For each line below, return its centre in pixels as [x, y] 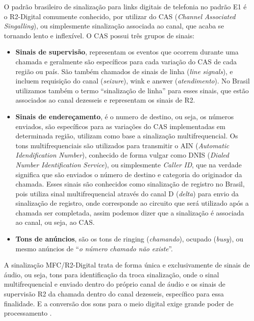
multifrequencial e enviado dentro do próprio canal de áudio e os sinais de [115, 284]
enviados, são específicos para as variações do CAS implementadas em [120, 126]
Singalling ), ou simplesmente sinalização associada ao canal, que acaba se [114, 26]
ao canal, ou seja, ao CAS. [55, 222]
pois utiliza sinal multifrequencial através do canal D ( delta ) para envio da [127, 193]
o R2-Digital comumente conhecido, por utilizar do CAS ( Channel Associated [120, 16]
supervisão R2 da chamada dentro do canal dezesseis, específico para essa [114, 294]
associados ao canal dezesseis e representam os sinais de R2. [105, 100]
